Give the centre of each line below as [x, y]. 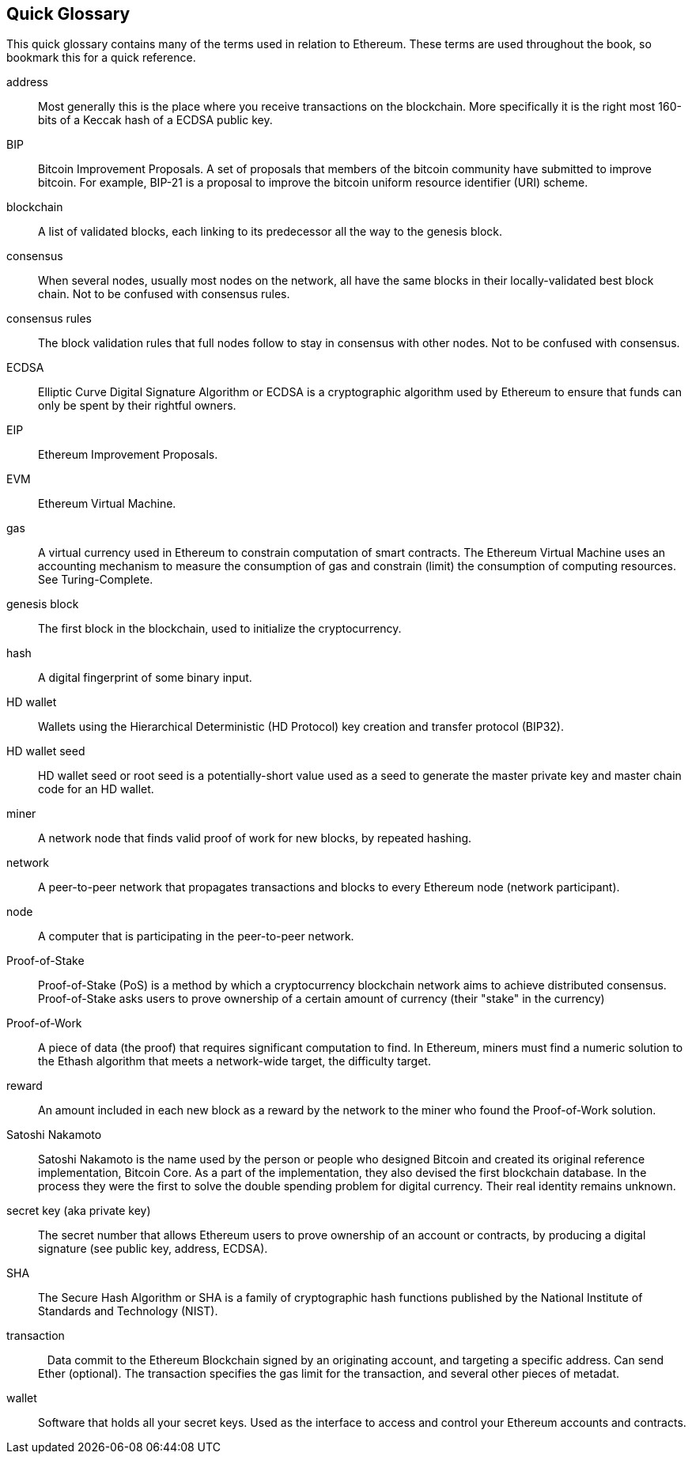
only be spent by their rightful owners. [137, 406]
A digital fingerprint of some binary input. [145, 678]
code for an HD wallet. [96, 789]
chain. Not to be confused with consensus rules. [164, 294]
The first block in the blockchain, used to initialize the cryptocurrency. [220, 629]
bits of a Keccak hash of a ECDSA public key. [155, 120]
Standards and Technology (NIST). [128, 1311]
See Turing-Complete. [96, 580]
